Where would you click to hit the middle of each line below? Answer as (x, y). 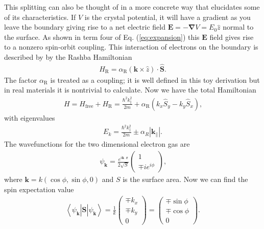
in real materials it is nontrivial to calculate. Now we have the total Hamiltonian (130, 90)
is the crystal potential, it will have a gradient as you (167, 17)
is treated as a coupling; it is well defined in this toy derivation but (155, 79)
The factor (21, 79)
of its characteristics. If (40, 17)
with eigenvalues (30, 117)
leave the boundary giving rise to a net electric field (85, 27)
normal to (238, 27)
